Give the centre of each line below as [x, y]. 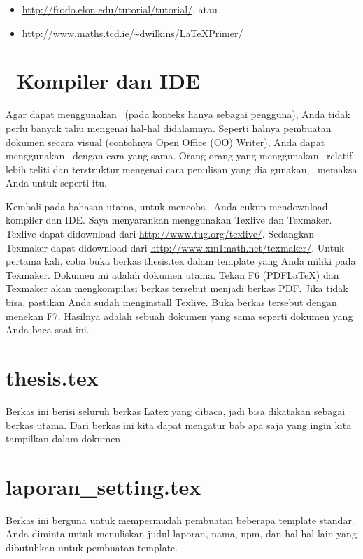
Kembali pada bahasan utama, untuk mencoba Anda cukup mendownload [167, 206]
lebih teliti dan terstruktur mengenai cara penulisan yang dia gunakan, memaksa [181, 169]
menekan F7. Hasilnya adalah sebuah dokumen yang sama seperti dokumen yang [179, 315]
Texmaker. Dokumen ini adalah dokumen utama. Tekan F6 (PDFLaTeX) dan [172, 274]
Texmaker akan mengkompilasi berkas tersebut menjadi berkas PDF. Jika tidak [177, 288]
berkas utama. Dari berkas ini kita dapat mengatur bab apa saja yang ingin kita [179, 424]
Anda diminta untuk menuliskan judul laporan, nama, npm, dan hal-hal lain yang [181, 533]
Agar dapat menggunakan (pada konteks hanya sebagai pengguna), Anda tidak [178, 114]
